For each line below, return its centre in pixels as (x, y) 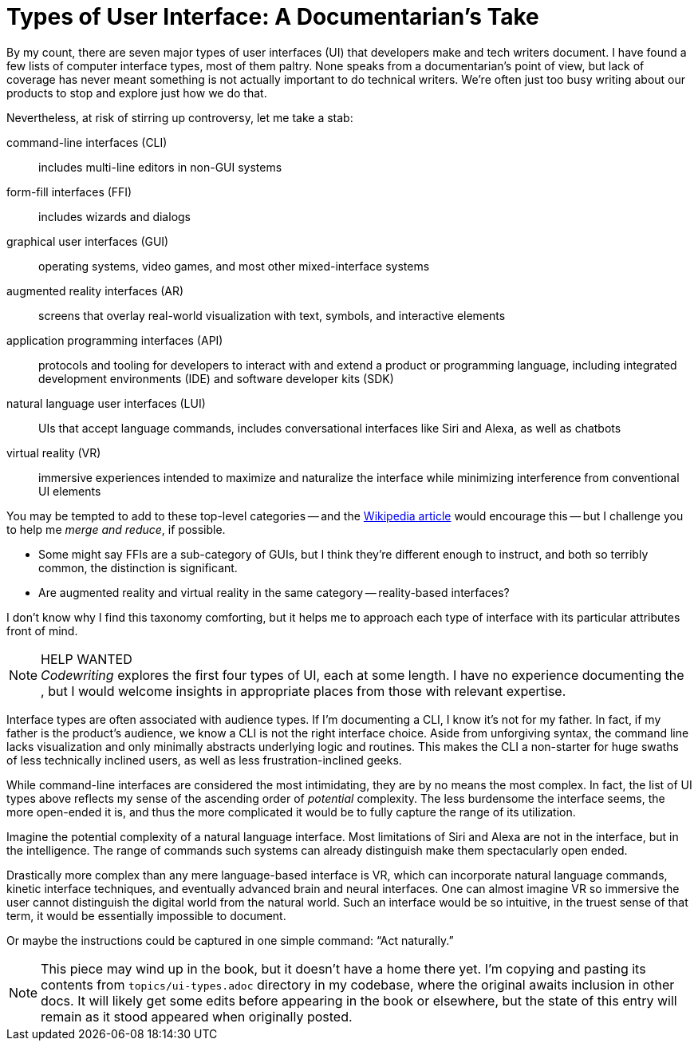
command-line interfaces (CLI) (87, 142)
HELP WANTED (87, 659)
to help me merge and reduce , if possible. (116, 529)
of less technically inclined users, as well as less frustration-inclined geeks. (204, 760)
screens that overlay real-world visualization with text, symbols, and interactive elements (272, 315)
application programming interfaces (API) (115, 340)
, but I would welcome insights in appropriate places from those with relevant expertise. (304, 691)
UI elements (70, 491)
